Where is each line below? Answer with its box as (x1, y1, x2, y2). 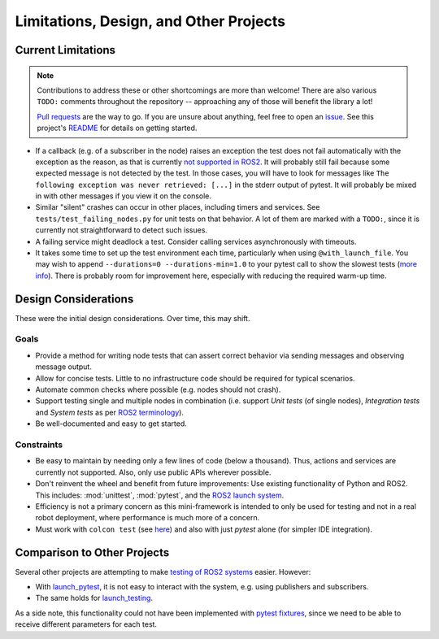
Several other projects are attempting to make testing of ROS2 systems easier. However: (15, 567, 311, 576)
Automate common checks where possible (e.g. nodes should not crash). (35, 385, 281, 394)
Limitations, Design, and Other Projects (15, 12, 286, 30)
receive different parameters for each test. (15, 619, 158, 629)
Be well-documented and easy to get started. (35, 419, 187, 428)
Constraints (15, 439, 63, 450)
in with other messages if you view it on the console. (35, 191, 211, 201)
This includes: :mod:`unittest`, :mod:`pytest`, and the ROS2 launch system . (35, 490, 285, 500)
